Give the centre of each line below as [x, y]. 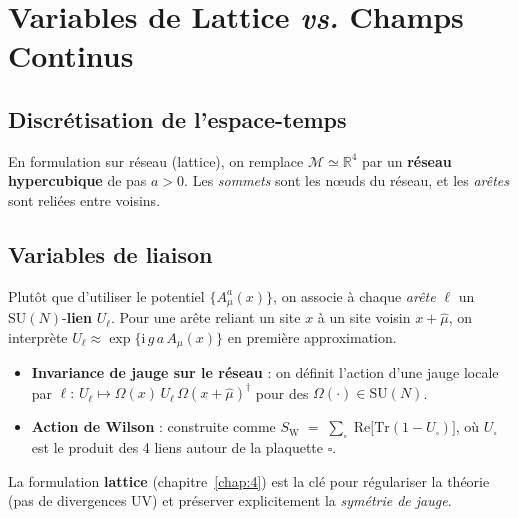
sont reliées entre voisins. [84, 199]
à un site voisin [364, 317]
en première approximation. [312, 336]
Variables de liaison [110, 253]
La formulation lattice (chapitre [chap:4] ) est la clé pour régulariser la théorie [249, 480]
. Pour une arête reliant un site [206, 317]
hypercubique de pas [77, 180]
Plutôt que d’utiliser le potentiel [106, 295]
